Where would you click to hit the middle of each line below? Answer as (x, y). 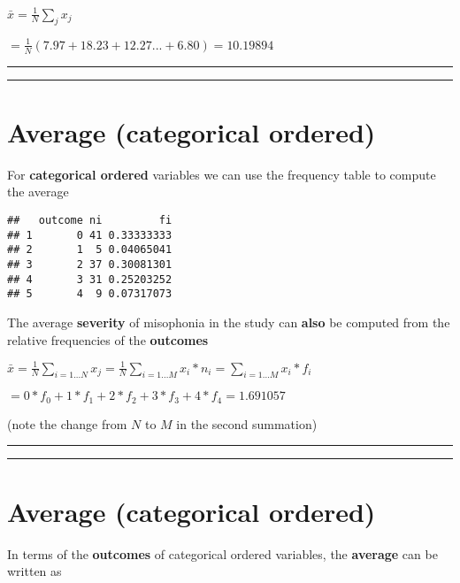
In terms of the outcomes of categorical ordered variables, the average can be (222, 553)
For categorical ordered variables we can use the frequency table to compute (222, 174)
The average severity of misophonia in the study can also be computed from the (229, 322)
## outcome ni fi (90, 220)
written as (34, 571)
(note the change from (67, 423)
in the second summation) (247, 423)
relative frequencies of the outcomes (108, 339)
